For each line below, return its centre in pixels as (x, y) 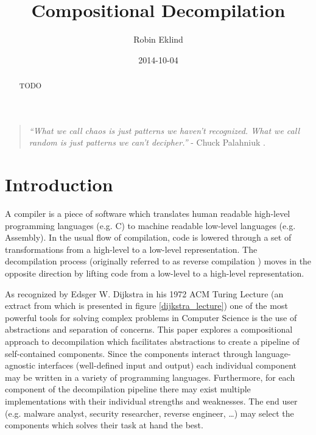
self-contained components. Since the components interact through (129, 353)
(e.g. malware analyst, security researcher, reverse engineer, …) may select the (149, 413)
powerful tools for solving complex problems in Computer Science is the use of (151, 317)
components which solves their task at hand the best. (104, 425)
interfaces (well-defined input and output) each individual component (167, 365)
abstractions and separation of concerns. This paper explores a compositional (149, 329)
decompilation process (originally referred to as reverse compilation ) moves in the (158, 261)
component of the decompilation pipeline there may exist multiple (128, 389)
